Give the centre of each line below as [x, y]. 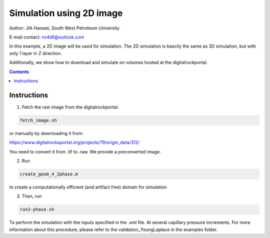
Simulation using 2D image [66, 13]
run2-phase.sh [37, 209]
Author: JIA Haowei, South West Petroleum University [64, 28]
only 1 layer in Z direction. [35, 53]
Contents [19, 71]
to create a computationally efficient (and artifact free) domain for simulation [88, 187]
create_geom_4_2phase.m [49, 174]
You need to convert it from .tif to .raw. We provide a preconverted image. [85, 151]
